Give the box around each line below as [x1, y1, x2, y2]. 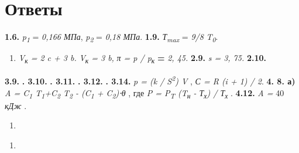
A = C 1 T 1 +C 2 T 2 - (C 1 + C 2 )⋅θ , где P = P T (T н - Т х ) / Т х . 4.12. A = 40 [5, 86, 284, 100]
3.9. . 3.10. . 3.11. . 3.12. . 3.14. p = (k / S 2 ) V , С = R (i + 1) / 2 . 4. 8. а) [5, 73, 295, 87]
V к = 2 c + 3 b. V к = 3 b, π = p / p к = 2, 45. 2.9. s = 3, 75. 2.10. [18, 52, 266, 66]
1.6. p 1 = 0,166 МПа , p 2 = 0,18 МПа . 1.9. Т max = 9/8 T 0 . [5, 30, 218, 44]
